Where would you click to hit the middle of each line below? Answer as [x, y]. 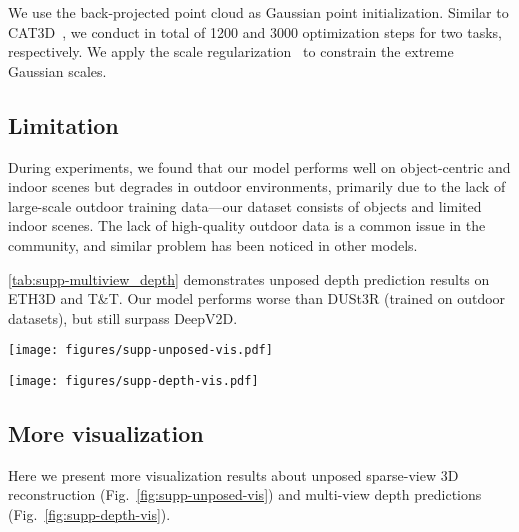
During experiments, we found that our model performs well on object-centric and [259, 166]
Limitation [63, 124]
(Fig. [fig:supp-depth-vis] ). [89, 514]
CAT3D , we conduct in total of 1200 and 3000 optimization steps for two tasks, [255, 31]
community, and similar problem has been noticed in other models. [213, 244]
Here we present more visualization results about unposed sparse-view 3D [233, 474]
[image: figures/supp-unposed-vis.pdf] [140, 350]
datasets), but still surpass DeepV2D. [123, 317]
